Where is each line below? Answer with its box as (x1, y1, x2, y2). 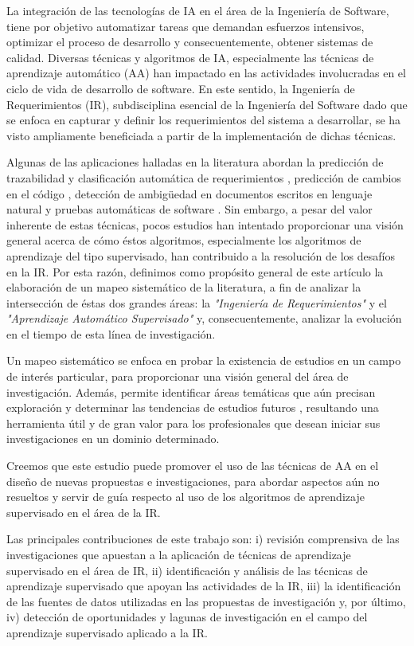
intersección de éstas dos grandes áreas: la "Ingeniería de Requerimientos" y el (6, 294, 387, 311)
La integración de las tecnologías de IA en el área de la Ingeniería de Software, (6, 2, 389, 18)
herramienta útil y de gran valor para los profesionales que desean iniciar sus (6, 414, 381, 431)
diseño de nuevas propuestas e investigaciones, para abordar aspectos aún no (6, 472, 380, 489)
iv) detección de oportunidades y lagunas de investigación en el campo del (6, 609, 368, 625)
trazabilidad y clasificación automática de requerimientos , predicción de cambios (6, 169, 401, 186)
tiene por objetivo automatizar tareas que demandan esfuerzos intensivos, (6, 18, 365, 34)
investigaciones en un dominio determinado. (6, 430, 220, 447)
